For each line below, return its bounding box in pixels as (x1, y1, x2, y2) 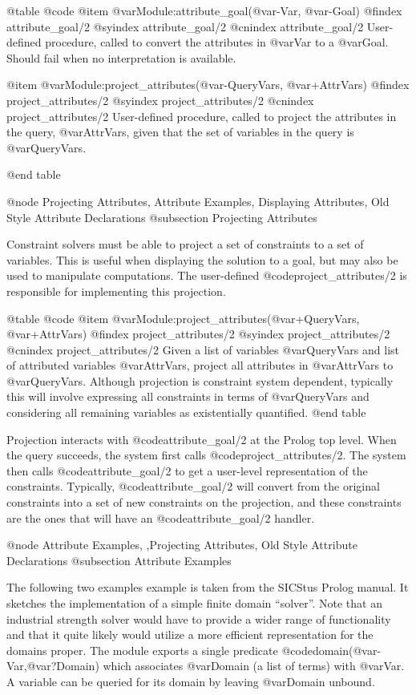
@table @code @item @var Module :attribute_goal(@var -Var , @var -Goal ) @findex (6, 2, 402, 18)
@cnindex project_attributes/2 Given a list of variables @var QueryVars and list (6, 341, 399, 358)
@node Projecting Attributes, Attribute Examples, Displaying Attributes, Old (6, 192, 390, 209)
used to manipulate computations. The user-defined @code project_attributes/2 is (6, 267, 407, 284)
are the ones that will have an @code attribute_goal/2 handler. (6, 509, 315, 526)
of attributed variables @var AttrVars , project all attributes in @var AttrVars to (6, 357, 394, 374)
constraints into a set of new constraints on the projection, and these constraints (6, 494, 402, 511)
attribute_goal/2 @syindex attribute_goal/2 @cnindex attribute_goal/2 (6, 18, 364, 34)
